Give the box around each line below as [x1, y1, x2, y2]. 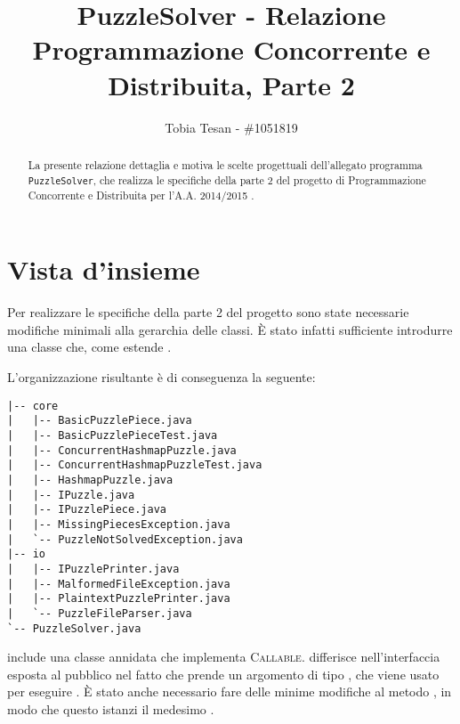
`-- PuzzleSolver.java [7, 622, 141, 635]
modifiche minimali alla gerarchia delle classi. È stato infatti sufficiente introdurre [7, 320, 453, 338]
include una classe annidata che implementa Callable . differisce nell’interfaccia [7, 647, 440, 666]
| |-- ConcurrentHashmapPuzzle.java [7, 443, 237, 457]
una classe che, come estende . [7, 338, 172, 356]
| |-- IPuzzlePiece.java [7, 503, 166, 517]
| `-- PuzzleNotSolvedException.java [7, 533, 243, 546]
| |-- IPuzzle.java [7, 488, 135, 501]
